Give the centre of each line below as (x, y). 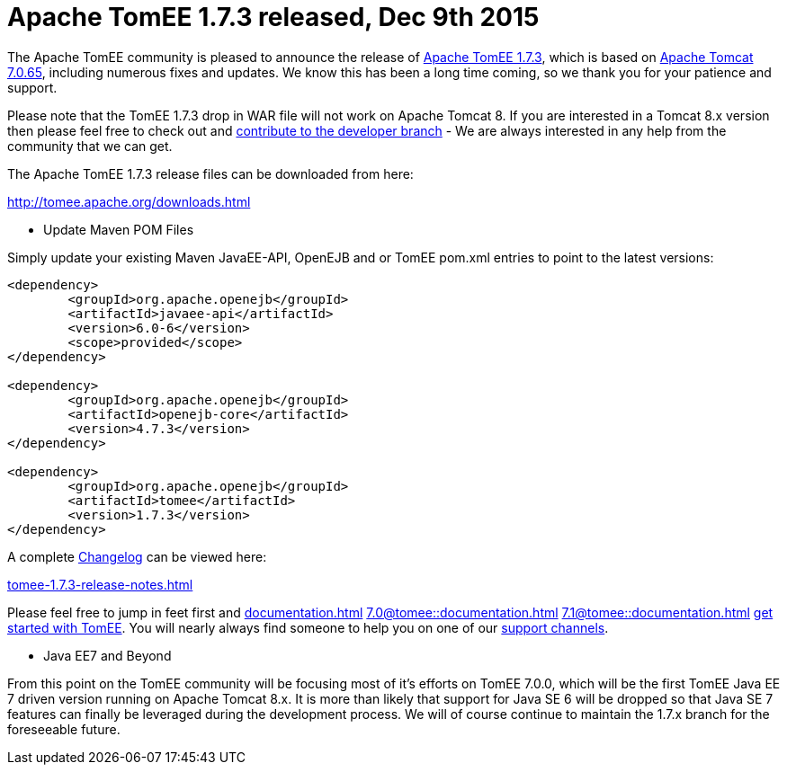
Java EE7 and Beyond (107, 655)
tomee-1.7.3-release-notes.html (100, 584)
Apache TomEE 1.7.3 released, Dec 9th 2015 (273, 17)
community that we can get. (90, 146)
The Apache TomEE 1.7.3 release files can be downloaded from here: (210, 173)
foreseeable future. (64, 729)
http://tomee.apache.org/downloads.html (129, 201)
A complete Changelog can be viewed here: (137, 556)
